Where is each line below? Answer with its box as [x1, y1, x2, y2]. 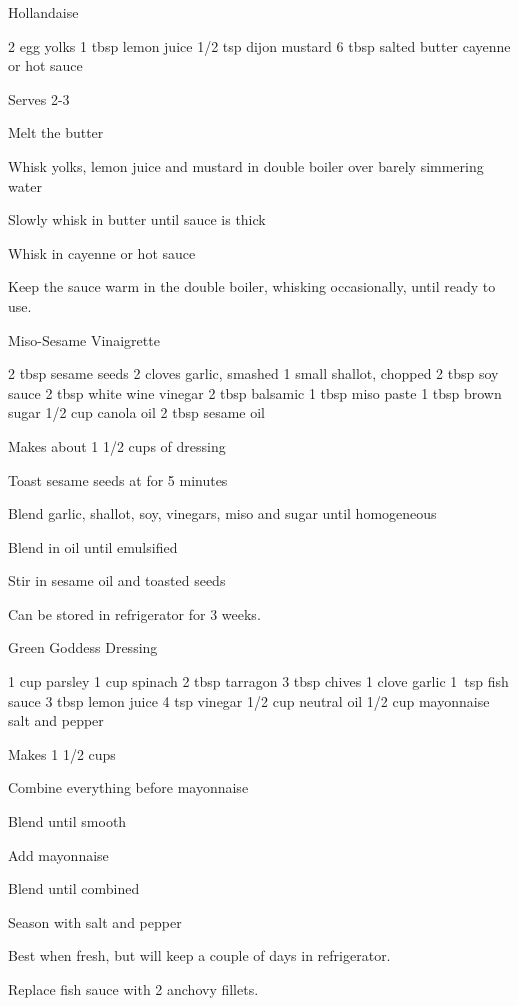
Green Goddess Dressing [8, 637, 158, 658]
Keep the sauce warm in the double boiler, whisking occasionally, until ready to [8, 276, 496, 297]
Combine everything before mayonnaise [8, 777, 249, 798]
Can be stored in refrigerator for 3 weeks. [8, 603, 261, 624]
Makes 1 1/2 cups [8, 743, 116, 764]
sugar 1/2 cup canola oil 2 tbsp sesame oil [8, 402, 265, 423]
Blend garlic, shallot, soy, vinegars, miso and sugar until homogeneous [8, 503, 437, 524]
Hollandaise [8, 2, 79, 22]
